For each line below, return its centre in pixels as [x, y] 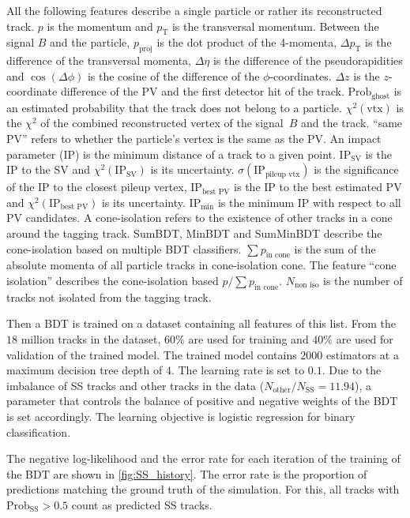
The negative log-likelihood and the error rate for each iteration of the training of [203, 458]
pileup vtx [282, 174]
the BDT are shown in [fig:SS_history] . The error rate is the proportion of [187, 473]
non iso [307, 285]
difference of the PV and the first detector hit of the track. [202, 91]
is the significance [356, 169]
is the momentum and [100, 26]
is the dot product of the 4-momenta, [247, 42]
